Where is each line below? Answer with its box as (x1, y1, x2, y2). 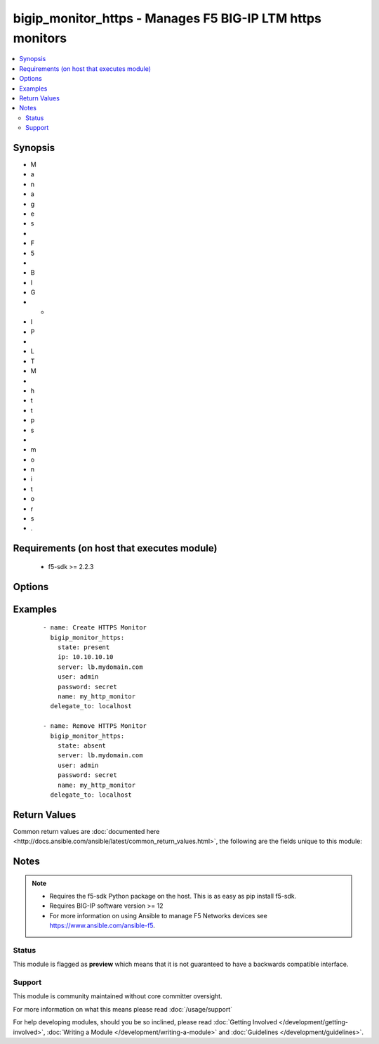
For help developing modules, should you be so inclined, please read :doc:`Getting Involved (13, 1018, 277, 1026)
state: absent (57, 741, 107, 750)
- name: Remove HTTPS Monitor (43, 722, 147, 730)
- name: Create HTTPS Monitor (43, 624, 147, 632)
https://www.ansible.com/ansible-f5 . (49, 921, 156, 930)
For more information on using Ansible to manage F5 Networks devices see (49, 911, 268, 920)
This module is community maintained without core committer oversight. (13, 992, 222, 1000)
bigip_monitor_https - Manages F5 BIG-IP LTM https (13, 11, 322, 26)
